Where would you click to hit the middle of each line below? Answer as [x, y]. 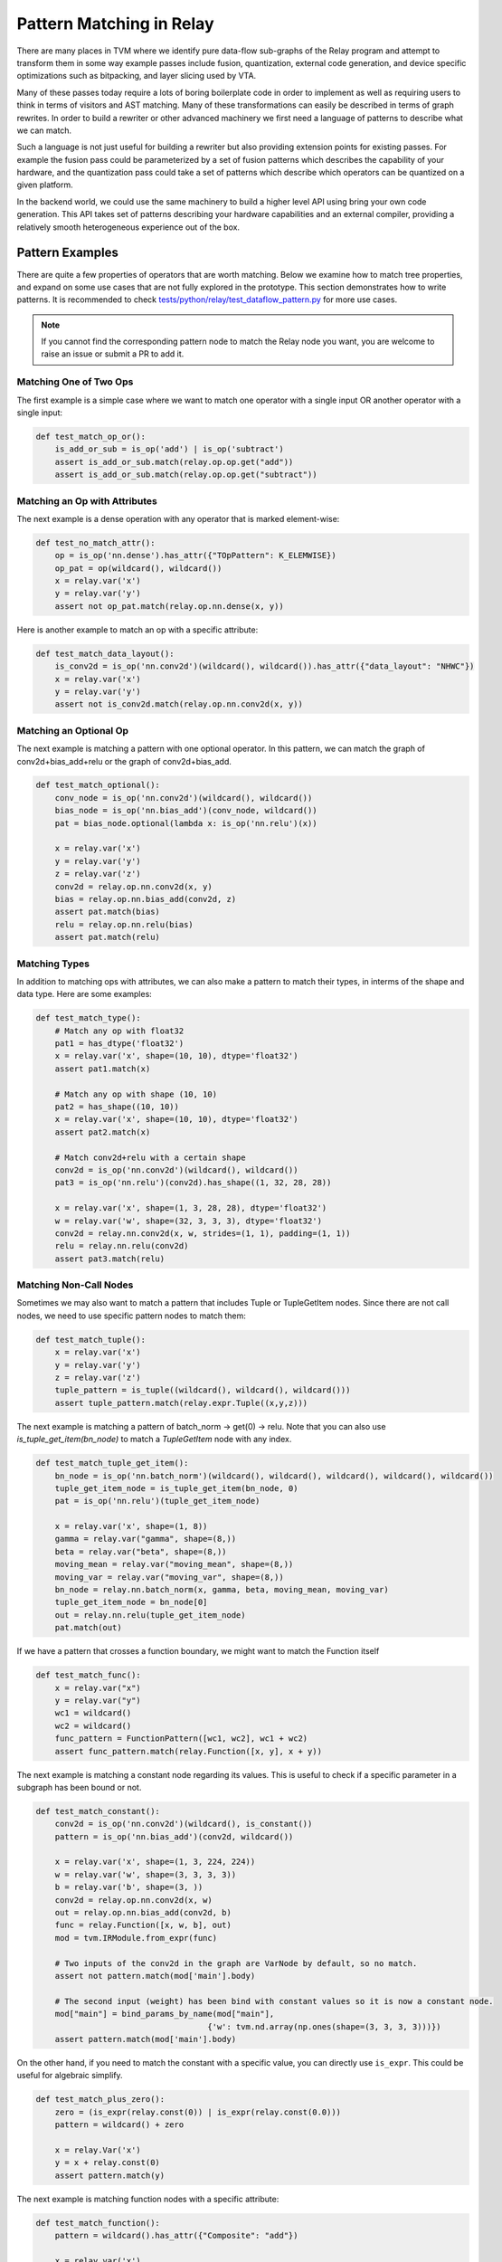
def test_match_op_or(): [91, 437]
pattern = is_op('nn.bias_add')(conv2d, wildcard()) [174, 1836]
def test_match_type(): [89, 1018]
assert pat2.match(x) [103, 1132]
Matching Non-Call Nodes [75, 1285]
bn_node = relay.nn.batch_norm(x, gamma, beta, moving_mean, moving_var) [222, 1590]
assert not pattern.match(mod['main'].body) [155, 1976]
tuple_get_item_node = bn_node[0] [131, 1602]
